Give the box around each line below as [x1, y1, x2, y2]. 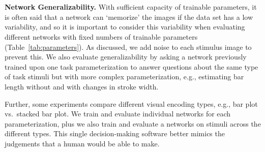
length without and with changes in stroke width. [5, 81, 159, 92]
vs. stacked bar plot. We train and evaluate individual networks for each [5, 108, 231, 119]
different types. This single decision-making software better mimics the [5, 128, 225, 139]
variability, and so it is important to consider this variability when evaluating [5, 21, 245, 32]
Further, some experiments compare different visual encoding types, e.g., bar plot [5, 98, 258, 109]
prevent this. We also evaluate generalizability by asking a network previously [5, 51, 247, 62]
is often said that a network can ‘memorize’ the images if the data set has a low [5, 11, 253, 22]
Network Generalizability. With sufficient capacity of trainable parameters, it [5, 2, 257, 12]
